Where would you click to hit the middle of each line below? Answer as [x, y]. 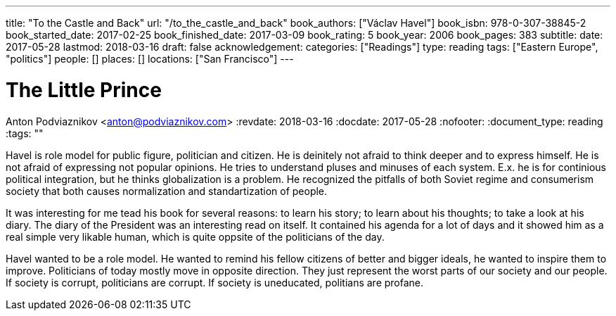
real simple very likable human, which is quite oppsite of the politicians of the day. [195, 236]
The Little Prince [84, 90]
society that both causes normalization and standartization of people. [167, 191]
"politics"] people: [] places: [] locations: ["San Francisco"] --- [150, 59]
